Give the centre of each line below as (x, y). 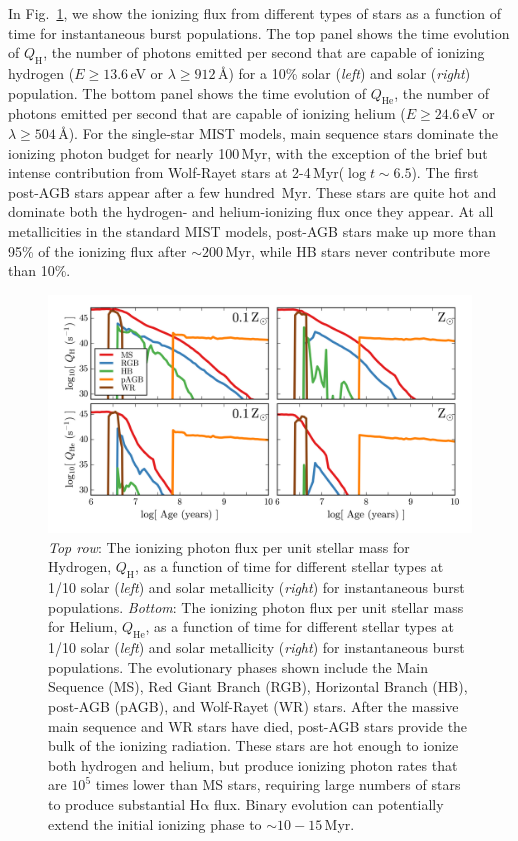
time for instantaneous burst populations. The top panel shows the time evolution (259, 32)
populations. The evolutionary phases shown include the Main (238, 666)
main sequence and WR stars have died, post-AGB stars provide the (258, 725)
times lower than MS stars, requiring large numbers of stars (278, 784)
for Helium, (83, 626)
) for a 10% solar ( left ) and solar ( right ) (349, 72)
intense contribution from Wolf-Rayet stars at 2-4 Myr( (176, 172)
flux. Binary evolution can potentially (328, 803)
